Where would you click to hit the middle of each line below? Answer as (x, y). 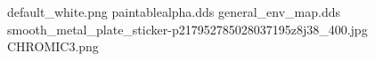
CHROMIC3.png (53, 46)
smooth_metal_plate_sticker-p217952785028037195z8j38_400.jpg (187, 29)
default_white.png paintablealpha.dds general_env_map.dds (174, 11)
